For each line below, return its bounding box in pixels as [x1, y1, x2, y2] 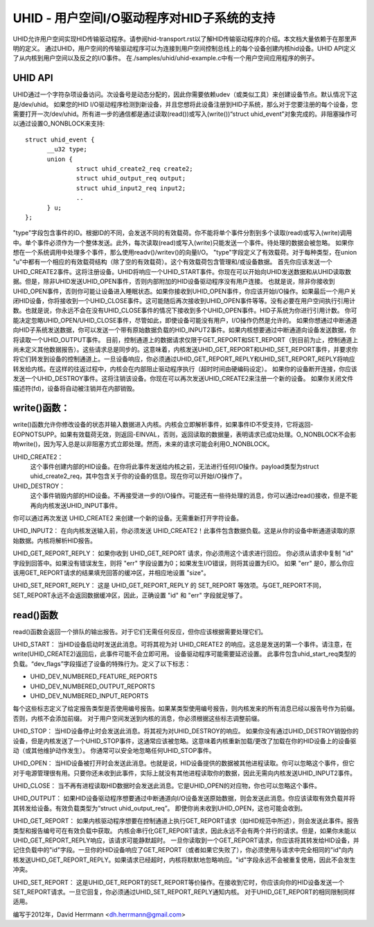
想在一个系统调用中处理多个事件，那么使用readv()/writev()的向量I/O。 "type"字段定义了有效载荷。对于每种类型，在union [12, 248, 357, 257]
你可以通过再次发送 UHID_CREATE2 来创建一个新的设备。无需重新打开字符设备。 [12, 513, 242, 522]
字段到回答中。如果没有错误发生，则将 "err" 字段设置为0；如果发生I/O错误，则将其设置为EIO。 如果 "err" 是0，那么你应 [12, 559, 355, 567]
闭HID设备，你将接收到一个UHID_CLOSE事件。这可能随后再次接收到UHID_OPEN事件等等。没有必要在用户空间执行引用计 [12, 297, 356, 305]
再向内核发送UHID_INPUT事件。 [30, 501, 121, 509]
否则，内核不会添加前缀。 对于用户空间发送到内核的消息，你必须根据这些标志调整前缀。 [12, 714, 263, 722]
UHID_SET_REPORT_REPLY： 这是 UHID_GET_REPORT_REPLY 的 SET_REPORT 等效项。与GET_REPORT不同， [12, 581, 326, 590]
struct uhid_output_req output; [76, 174, 186, 182]
